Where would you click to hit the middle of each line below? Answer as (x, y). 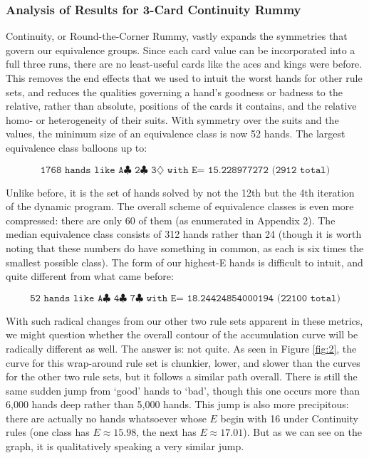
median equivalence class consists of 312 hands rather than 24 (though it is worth (184, 234)
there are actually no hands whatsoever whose (106, 418)
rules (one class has (48, 432)
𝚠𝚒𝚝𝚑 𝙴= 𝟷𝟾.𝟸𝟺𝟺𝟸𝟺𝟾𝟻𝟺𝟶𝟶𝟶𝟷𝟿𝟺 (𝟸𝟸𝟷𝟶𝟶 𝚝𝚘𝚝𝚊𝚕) (243, 298)
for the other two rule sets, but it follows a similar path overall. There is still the (182, 376)
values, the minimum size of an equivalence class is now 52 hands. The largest (176, 134)
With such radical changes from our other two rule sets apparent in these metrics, (184, 320)
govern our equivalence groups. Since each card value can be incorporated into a (181, 50)
